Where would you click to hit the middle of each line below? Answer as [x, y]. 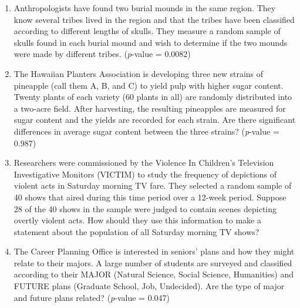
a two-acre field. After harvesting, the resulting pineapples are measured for [150, 108]
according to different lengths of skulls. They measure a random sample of [147, 31]
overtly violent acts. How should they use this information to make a [137, 220]
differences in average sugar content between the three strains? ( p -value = [146, 131]
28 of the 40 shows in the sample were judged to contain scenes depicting [145, 208]
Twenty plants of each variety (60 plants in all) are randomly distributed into [153, 97]
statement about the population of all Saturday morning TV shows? [136, 231]
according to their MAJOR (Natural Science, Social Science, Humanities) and [154, 274]
